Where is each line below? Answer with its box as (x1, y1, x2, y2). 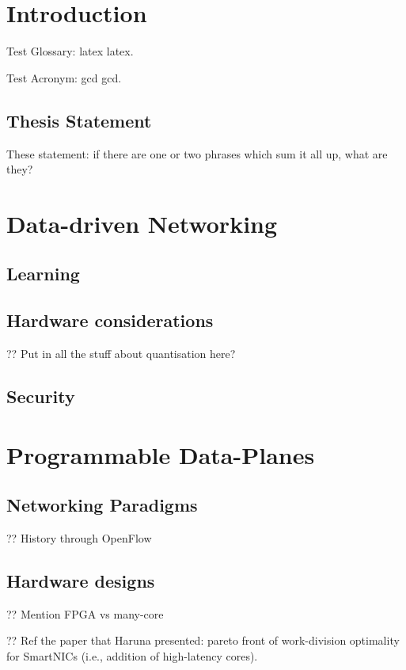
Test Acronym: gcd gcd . (6, 69, 122, 86)
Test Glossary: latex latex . (6, 43, 134, 59)
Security (6, 384, 75, 409)
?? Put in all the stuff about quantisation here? (6, 345, 236, 362)
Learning (6, 261, 80, 286)
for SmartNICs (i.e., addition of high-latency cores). (6, 648, 258, 664)
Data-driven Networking (6, 207, 278, 239)
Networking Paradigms (6, 493, 198, 517)
